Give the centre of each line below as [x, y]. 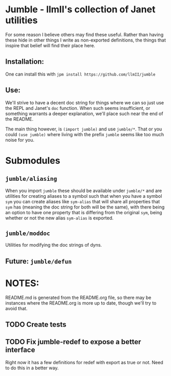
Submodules [33, 161]
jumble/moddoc [28, 233]
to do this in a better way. [32, 368]
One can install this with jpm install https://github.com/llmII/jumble [80, 74]
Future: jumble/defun [38, 261]
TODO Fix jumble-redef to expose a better [73, 342]
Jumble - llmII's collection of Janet [80, 10]
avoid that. [16, 308]
